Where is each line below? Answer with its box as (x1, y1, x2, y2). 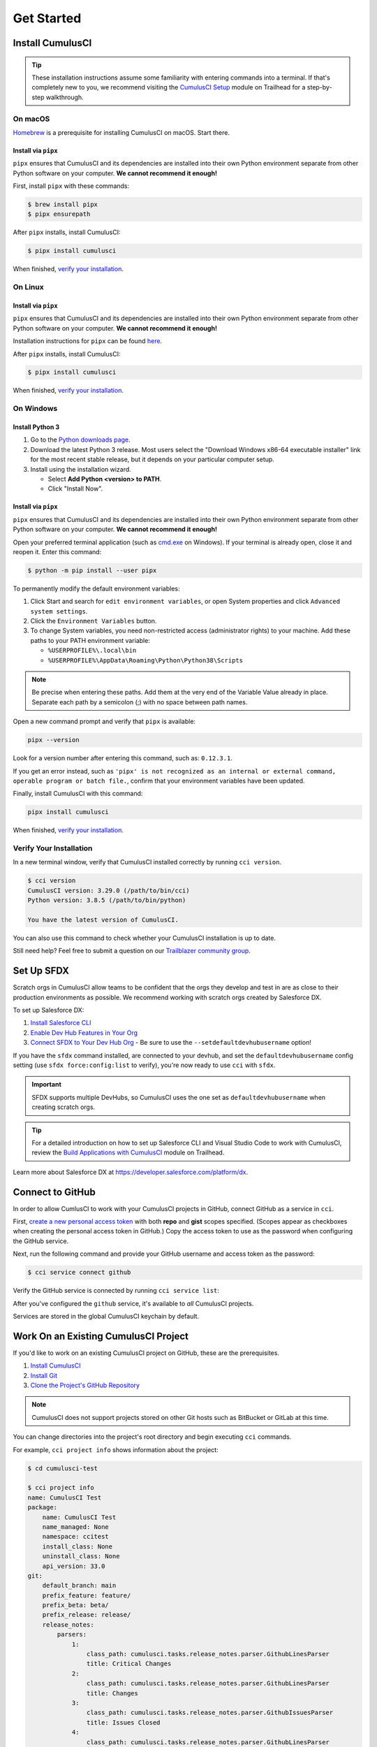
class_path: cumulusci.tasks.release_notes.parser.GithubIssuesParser (86, 1709, 334, 1717)
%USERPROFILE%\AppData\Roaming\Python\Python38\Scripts (47, 656, 244, 664)
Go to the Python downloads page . (30, 435, 131, 444)
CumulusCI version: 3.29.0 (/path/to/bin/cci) (27, 886, 190, 894)
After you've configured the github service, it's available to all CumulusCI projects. (13, 1299, 254, 1307)
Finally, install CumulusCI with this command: (13, 790, 143, 798)
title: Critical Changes (86, 1660, 172, 1668)
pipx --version (27, 736, 80, 744)
